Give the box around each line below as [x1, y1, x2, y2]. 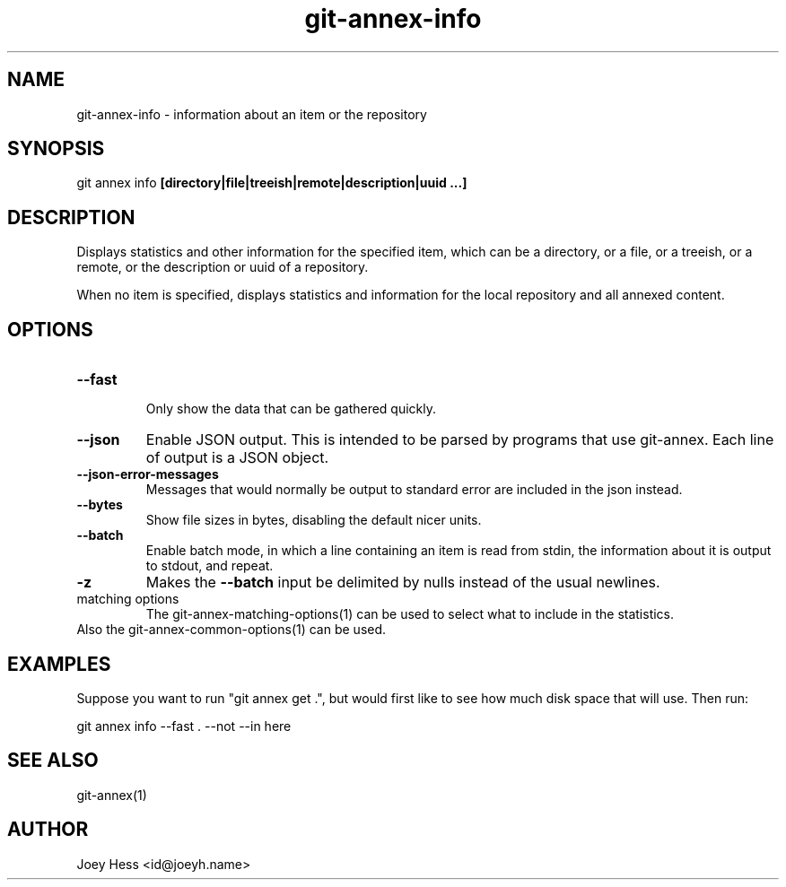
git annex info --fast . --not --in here [76, 717, 292, 734]
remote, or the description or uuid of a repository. [76, 259, 369, 275]
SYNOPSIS [7, 137, 105, 161]
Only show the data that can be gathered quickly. [145, 401, 437, 417]
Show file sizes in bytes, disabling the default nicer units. [145, 512, 482, 528]
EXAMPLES [7, 652, 111, 675]
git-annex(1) [76, 787, 147, 803]
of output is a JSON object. [145, 448, 329, 467]
